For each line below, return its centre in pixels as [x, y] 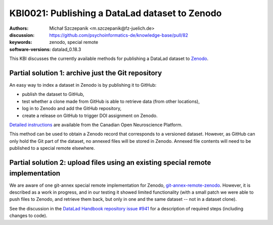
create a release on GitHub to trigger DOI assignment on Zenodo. [90, 116]
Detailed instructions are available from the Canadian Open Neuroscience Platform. [96, 125]
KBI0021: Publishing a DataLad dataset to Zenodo [116, 13]
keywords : [21, 42]
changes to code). [28, 216]
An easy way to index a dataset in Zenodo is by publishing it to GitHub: [83, 85]
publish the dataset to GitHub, [53, 94]
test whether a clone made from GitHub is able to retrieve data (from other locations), [111, 101]
